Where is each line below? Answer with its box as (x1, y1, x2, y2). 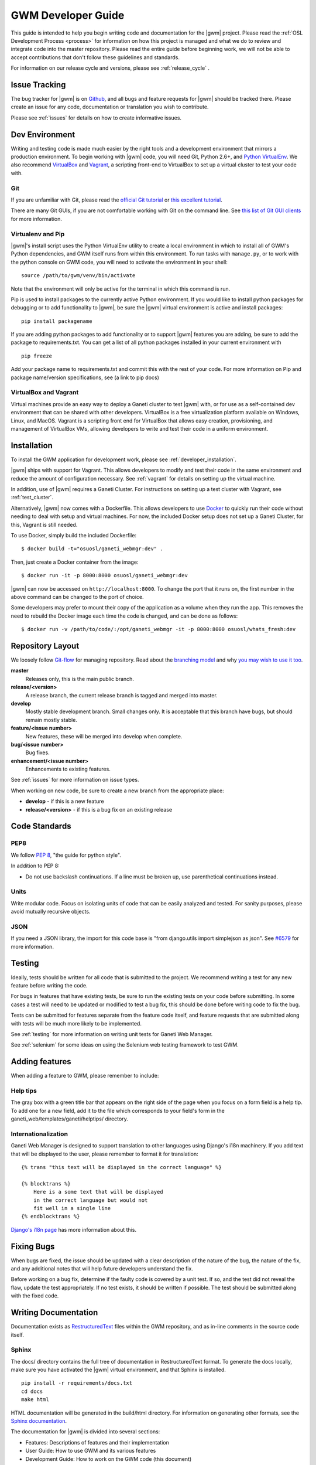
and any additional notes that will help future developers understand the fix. (11, 1265, 193, 1272)
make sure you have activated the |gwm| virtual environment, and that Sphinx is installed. (11, 1366, 226, 1374)
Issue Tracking (11, 80, 66, 90)
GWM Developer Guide (11, 9, 125, 22)
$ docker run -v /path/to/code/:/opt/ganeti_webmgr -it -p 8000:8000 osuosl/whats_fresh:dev (21, 626, 296, 633)
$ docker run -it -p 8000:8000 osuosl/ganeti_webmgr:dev (21, 572, 188, 579)
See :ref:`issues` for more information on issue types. (11, 776, 139, 783)
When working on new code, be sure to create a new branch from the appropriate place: (11, 787, 225, 794)
